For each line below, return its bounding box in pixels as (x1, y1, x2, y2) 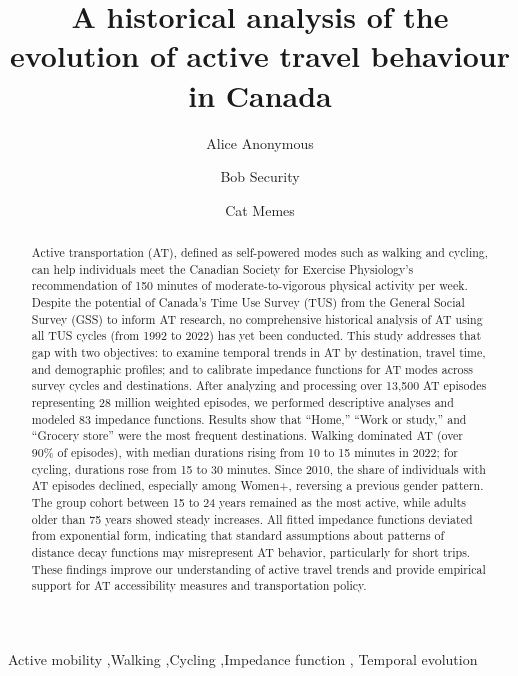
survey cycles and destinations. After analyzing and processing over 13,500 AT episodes (31, 377, 487, 394)
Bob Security (220, 166, 300, 187)
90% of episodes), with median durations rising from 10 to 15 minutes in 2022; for (31, 443, 459, 460)
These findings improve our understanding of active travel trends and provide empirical (31, 560, 486, 577)
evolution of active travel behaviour (9, 35, 511, 76)
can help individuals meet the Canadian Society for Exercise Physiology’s (31, 260, 414, 277)
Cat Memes (225, 199, 295, 220)
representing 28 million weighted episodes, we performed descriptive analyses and (31, 393, 454, 410)
